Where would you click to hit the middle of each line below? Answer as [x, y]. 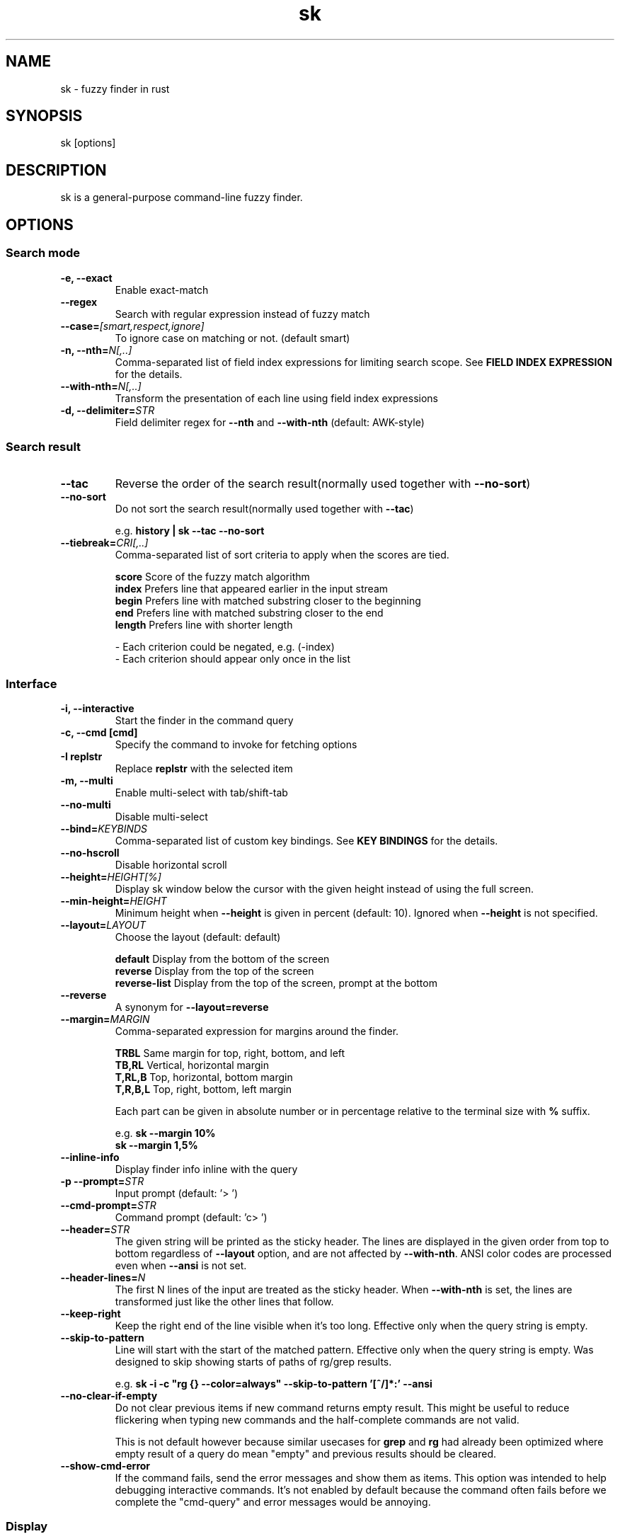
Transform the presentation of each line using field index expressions [277, 398]
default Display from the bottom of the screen [222, 959]
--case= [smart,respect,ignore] [132, 326]
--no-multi [86, 805]
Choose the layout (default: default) [198, 937]
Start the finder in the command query [204, 720]
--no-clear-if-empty [109, 1396]
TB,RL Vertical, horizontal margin [192, 1065]
